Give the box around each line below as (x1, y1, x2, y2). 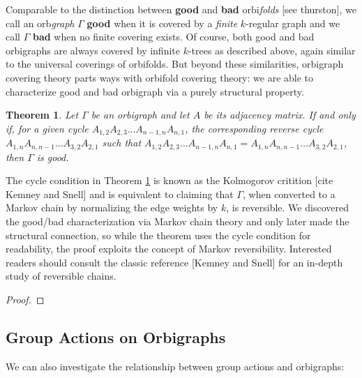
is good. (36, 149, 69, 164)
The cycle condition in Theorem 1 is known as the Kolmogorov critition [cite (6, 173, 333, 188)
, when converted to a (243, 186, 335, 201)
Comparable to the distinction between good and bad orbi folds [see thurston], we (6, 2, 356, 16)
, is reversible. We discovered (226, 200, 349, 215)
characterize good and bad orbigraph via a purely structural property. (6, 84, 304, 98)
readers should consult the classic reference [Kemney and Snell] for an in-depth (6, 255, 343, 269)
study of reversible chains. (6, 269, 116, 283)
